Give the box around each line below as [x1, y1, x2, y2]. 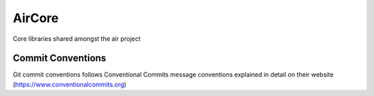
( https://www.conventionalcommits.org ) [12, 80, 127, 88]
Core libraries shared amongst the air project [12, 35, 141, 43]
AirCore [12, 10, 59, 26]
